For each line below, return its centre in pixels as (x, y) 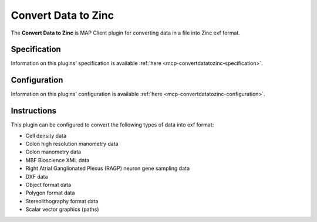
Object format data (48, 185)
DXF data (37, 176)
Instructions (34, 111)
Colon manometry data (53, 152)
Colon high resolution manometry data (72, 144)
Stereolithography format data (62, 201)
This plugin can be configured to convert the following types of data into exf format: (112, 125)
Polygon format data (50, 193)
